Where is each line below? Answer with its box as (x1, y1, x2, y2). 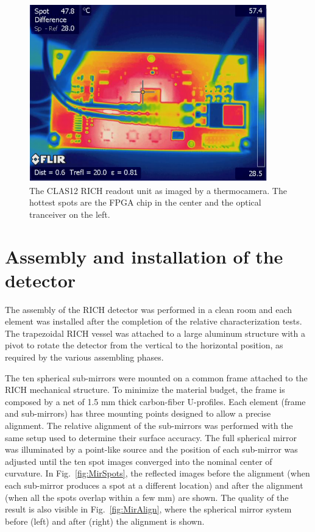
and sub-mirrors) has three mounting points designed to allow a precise (5, 407, 271, 420)
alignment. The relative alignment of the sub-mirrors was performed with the (5, 419, 293, 432)
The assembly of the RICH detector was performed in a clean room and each (5, 303, 292, 315)
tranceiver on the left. (29, 207, 110, 220)
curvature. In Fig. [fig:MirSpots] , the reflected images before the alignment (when (5, 467, 310, 480)
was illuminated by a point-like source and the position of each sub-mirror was (5, 443, 298, 456)
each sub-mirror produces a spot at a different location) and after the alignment (5, 479, 303, 491)
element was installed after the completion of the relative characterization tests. (5, 315, 302, 328)
